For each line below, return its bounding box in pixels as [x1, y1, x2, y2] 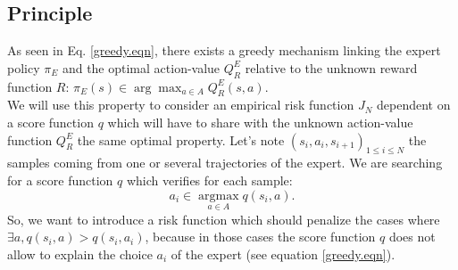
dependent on [377, 95, 451, 114]
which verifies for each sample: [126, 170, 293, 189]
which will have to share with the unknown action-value [107, 112, 413, 131]
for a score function [7, 170, 113, 189]
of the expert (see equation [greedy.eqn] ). [171, 244, 396, 263]
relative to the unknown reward [245, 58, 418, 77]
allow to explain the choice [7, 244, 153, 263]
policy [7, 58, 40, 77]
